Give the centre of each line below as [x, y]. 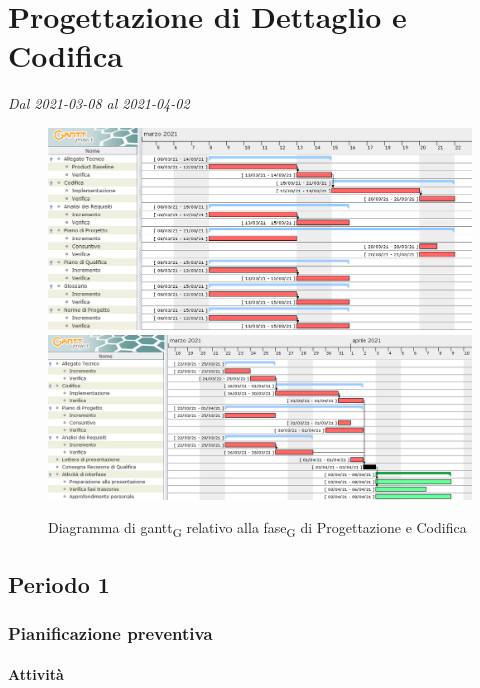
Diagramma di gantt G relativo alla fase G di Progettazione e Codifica [257, 529]
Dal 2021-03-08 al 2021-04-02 [99, 103]
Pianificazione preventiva [110, 633]
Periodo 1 [59, 583]
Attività [36, 673]
